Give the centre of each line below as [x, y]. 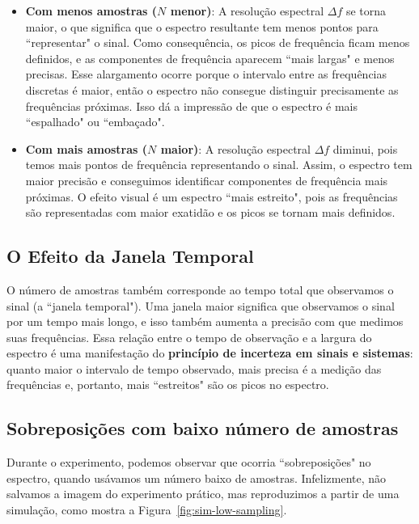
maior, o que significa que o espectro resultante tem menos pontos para [202, 26]
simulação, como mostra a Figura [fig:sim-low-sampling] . [147, 510]
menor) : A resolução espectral [247, 11]
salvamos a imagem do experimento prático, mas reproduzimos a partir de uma [203, 494]
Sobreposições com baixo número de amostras [203, 428]
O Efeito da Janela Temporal [130, 256]
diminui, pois [365, 148]
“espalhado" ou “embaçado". [95, 122]
